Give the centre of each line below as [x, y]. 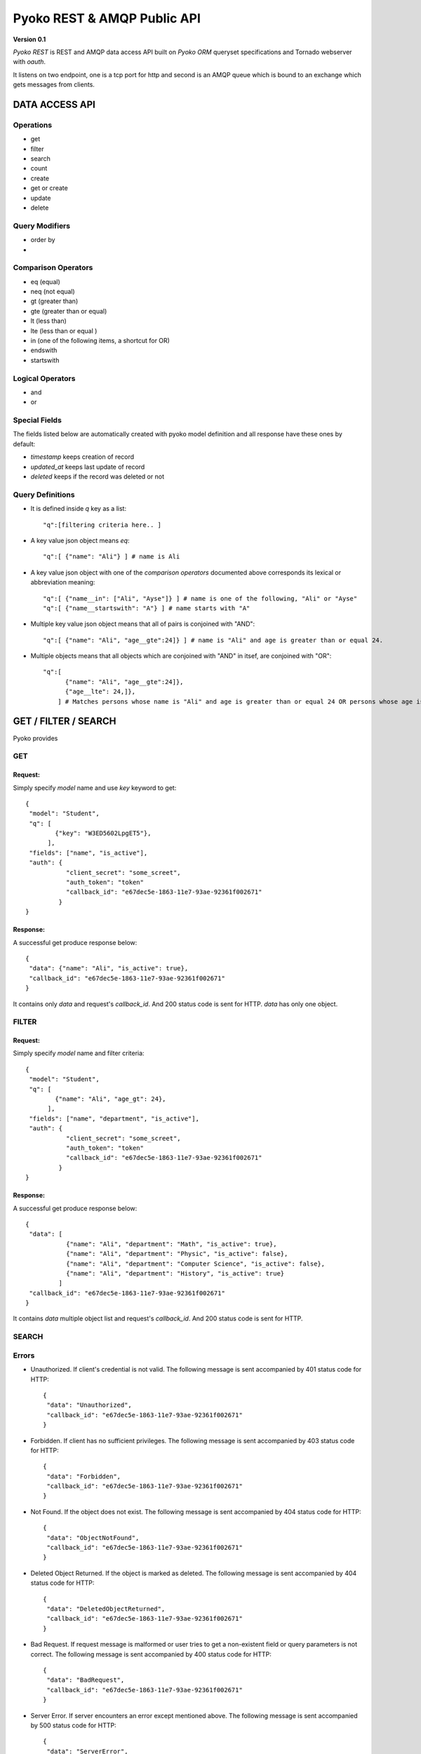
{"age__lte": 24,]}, [100, 692]
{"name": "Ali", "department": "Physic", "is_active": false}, [177, 1254]
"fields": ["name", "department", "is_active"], [114, 1118]
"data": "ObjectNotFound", [93, 1538]
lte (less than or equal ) [64, 330]
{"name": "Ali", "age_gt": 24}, [111, 1099]
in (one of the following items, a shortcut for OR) [100, 341]
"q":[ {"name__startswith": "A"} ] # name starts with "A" [147, 608]
